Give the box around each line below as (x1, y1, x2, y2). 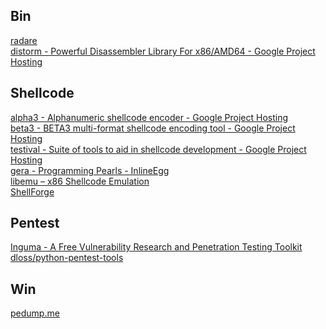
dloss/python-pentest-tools (10, 252, 124, 264)
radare (10, 34, 38, 46)
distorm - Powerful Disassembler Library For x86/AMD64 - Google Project (10, 45, 316, 57)
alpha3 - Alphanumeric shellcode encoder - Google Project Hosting (10, 111, 288, 123)
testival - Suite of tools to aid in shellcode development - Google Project (10, 143, 307, 155)
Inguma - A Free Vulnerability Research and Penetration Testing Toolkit (10, 241, 303, 253)
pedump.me (10, 307, 60, 319)
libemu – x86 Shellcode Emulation (10, 175, 150, 187)
